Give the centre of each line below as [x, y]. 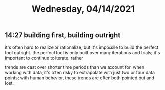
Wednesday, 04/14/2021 [83, 9]
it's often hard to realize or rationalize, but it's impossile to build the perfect [82, 47]
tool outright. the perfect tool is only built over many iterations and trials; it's [82, 52]
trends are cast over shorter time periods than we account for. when [75, 67]
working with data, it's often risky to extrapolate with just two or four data [80, 72]
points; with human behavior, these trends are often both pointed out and [80, 78]
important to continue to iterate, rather [44, 58]
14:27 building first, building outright [63, 35]
